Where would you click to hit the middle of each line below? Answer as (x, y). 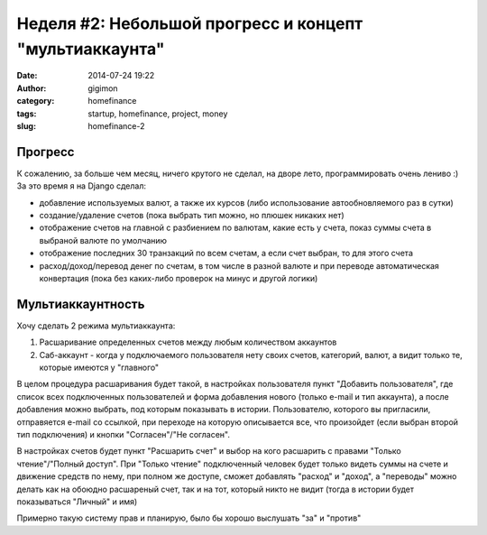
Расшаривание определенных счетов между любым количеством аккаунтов (188, 342)
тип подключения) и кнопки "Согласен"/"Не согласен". (123, 434)
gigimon (103, 88)
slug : (26, 125)
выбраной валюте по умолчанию (103, 240)
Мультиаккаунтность (81, 304)
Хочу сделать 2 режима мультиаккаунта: (96, 326)
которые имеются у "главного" (99, 368)
